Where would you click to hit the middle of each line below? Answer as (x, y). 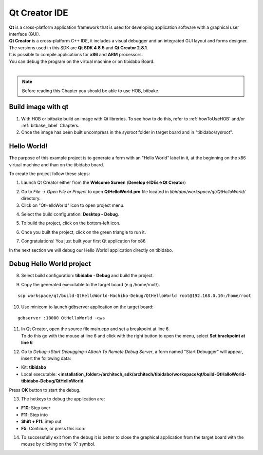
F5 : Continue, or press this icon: (53, 428)
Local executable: (39, 374)
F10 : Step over (36, 408)
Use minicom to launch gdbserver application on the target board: (87, 307)
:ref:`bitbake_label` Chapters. (50, 125)
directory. (31, 198)
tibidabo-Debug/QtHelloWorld (52, 381)
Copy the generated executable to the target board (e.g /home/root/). (91, 284)
